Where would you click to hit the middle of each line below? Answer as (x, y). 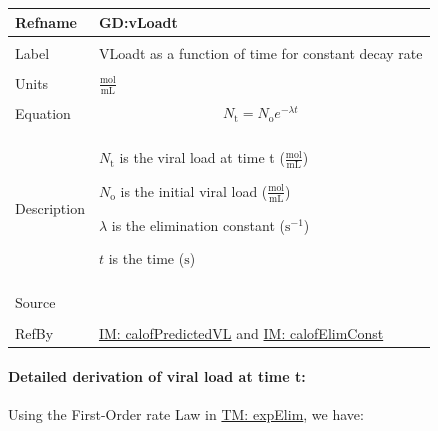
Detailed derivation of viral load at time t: (157, 376)
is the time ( (146, 258)
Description (50, 207)
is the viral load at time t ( (202, 157)
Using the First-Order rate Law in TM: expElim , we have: (186, 414)
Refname (46, 21)
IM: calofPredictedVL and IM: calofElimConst (241, 332)
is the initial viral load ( (194, 190)
